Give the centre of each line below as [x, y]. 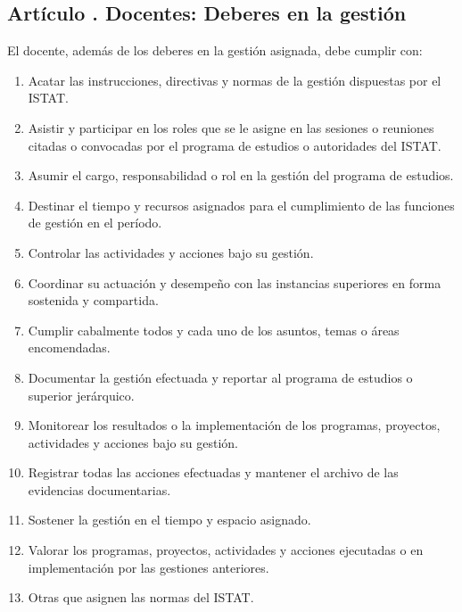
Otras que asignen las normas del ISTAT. [141, 597]
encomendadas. [69, 347]
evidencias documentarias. [99, 489]
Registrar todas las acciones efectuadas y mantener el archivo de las [213, 472]
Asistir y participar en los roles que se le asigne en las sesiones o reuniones [231, 127]
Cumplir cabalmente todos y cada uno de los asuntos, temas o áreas [214, 330]
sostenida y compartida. [93, 300]
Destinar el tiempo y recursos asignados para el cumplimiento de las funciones [241, 205]
